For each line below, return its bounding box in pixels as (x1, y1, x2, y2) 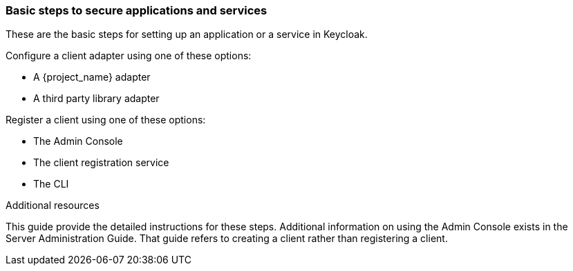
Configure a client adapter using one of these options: (6, 50, 252, 62)
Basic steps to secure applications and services (6, 3, 267, 17)
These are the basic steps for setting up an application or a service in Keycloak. (6, 28, 368, 41)
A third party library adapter (33, 92, 160, 105)
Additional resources (6, 199, 100, 212)
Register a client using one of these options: (6, 114, 206, 126)
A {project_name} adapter (33, 71, 151, 83)
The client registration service (33, 157, 169, 169)
